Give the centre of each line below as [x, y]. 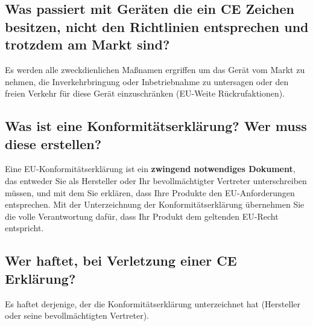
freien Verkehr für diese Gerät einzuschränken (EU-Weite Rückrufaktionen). [145, 93]
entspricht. [24, 228]
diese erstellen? [53, 143]
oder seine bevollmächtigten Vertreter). [77, 315]
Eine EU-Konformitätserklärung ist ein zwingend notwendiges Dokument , [150, 169]
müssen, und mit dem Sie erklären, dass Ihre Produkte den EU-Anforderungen [150, 192]
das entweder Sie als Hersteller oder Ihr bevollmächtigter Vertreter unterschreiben [156, 180]
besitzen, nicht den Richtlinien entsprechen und [157, 26]
